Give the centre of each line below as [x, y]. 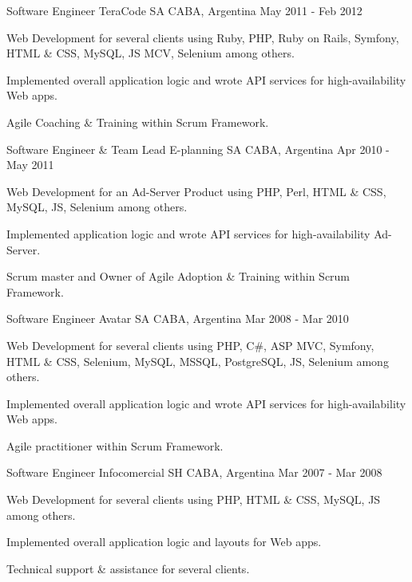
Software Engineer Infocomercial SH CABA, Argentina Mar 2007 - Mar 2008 [194, 472]
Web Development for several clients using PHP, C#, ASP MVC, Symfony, [190, 345]
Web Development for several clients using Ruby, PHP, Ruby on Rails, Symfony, [203, 37]
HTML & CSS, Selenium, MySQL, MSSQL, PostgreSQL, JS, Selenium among [198, 361]
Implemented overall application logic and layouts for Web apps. [164, 542]
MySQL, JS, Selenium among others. [97, 207]
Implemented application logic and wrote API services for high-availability [188, 233]
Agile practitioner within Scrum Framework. [115, 445]
